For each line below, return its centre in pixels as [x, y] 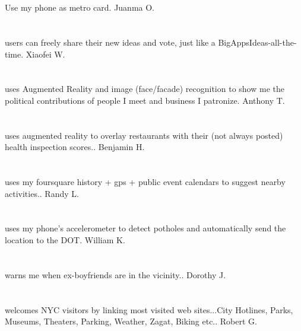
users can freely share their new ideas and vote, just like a [110, 42]
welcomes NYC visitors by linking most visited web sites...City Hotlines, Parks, [149, 309]
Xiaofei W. [45, 54]
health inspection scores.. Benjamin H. [75, 147]
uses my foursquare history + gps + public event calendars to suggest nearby [145, 182]
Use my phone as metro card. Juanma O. [80, 7]
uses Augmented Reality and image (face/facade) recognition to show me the [145, 89]
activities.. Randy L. [42, 193]
